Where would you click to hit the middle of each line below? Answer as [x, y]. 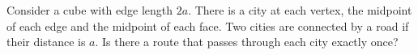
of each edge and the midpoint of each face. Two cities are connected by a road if [208, 25]
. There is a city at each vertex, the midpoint [300, 10]
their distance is [46, 42]
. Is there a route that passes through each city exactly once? [247, 42]
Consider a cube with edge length [90, 10]
